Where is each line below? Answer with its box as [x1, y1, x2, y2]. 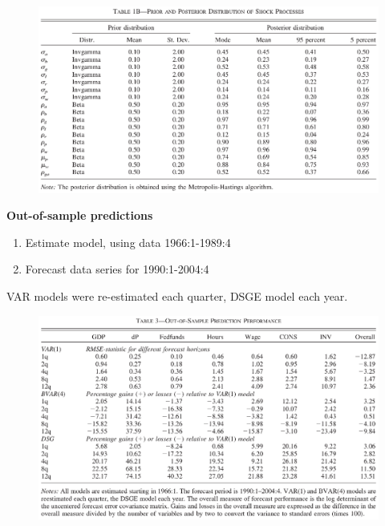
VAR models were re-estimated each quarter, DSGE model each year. [6, 288, 348, 305]
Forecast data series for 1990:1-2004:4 [25, 261, 209, 277]
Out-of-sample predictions [6, 207, 153, 224]
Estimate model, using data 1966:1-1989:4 [25, 233, 231, 250]
